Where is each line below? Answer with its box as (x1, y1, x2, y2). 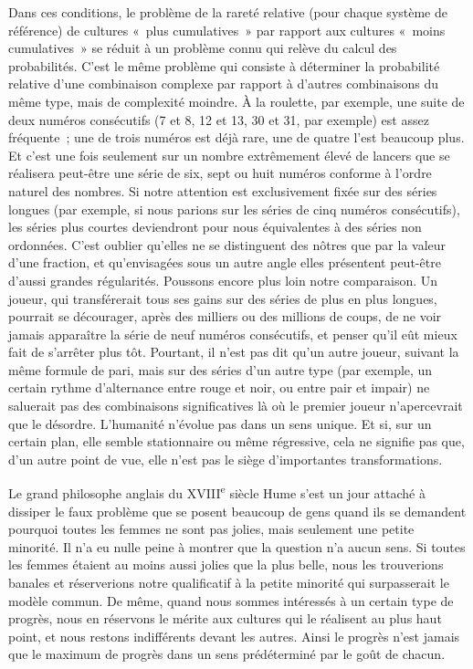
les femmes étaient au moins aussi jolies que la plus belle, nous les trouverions (8, 555, 444, 574)
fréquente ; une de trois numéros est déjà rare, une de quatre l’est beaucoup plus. (8, 128, 465, 147)
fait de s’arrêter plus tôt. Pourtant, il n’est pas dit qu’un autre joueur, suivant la (8, 342, 459, 361)
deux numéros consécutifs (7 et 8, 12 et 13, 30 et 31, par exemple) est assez (8, 110, 429, 129)
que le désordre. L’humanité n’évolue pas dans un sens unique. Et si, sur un (8, 413, 432, 433)
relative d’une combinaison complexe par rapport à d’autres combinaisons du (8, 74, 439, 93)
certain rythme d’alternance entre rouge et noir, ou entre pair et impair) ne (8, 378, 430, 397)
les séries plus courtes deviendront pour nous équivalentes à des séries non (8, 217, 422, 236)
